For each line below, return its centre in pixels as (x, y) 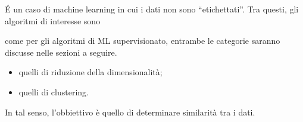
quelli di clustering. (54, 91)
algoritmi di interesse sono (53, 20)
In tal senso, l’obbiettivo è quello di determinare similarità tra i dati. (130, 112)
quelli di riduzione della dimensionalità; (90, 72)
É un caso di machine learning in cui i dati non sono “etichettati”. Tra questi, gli (152, 9)
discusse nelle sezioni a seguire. (61, 52)
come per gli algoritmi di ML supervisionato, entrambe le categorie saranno (143, 41)
